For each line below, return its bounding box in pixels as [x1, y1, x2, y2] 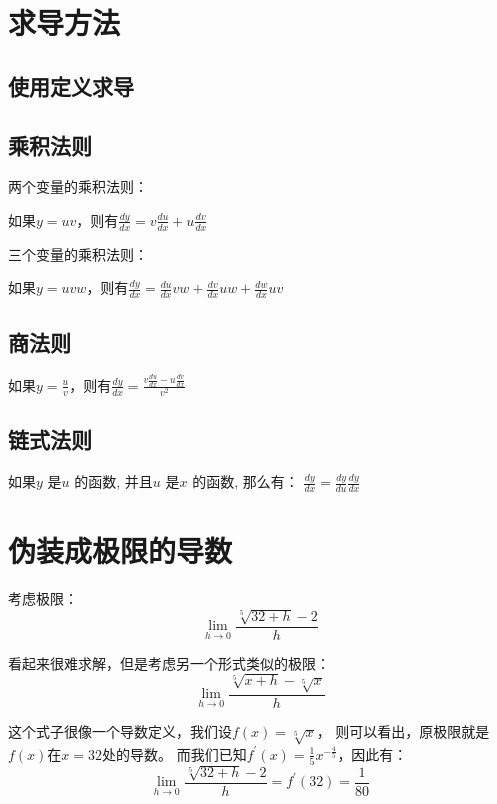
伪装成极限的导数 [8, 530, 233, 571]
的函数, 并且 [74, 471, 153, 492]
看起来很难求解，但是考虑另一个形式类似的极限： [8, 652, 330, 673]
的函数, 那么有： [192, 471, 299, 492]
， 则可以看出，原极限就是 [316, 720, 490, 741]
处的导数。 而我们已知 [102, 743, 247, 764]
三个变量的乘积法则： [8, 243, 148, 264]
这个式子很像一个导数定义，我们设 [8, 720, 232, 741]
